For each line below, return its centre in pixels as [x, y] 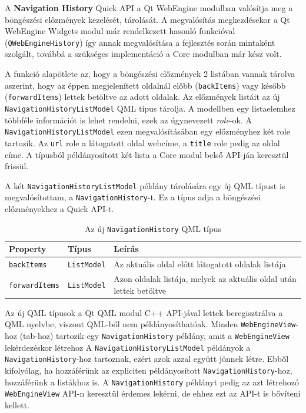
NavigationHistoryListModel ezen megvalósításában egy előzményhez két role [147, 131]
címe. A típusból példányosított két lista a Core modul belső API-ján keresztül [147, 154]
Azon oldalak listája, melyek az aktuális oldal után [205, 278]
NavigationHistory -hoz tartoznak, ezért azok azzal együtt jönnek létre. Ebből [147, 359]
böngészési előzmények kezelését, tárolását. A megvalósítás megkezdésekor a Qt [147, 19]
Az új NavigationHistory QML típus [153, 228]
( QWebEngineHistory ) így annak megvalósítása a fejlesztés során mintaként [140, 42]
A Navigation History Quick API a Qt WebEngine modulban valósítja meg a [149, 8]
